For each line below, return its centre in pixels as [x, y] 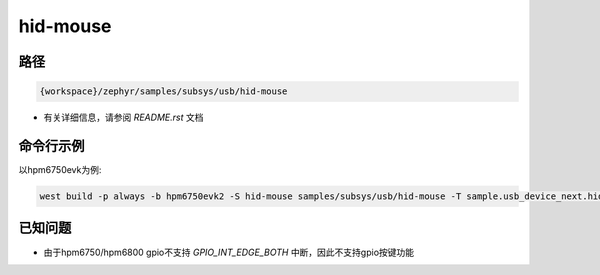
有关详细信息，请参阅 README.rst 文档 [123, 117]
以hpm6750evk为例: [60, 170]
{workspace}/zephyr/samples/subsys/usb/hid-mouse [163, 91]
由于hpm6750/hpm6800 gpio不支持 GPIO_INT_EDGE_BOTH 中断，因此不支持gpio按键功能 [229, 252]
